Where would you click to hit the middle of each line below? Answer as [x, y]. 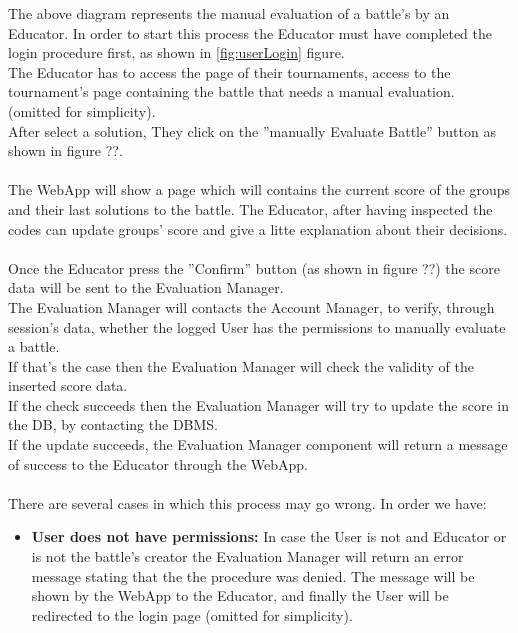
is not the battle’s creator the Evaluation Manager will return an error [247, 556]
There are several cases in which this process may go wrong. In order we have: [247, 502]
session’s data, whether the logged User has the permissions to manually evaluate [257, 326]
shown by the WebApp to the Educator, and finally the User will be [240, 595]
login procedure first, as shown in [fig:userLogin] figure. [176, 52]
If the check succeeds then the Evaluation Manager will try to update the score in [259, 404]
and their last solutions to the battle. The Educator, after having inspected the [250, 208]
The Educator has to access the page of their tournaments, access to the [229, 71]
